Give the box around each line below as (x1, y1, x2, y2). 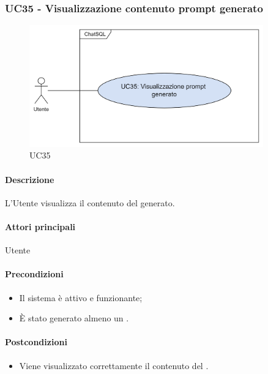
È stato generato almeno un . (19, 312, 129, 324)
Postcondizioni (5, 335, 67, 348)
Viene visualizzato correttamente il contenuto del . (19, 359, 209, 372)
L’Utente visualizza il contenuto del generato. (5, 196, 175, 209)
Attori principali (5, 220, 76, 233)
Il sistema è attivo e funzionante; (19, 291, 143, 304)
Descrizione (5, 173, 54, 185)
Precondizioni (5, 267, 64, 280)
